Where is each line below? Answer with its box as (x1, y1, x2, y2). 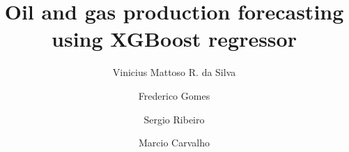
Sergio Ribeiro (144, 112, 205, 126)
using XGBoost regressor (52, 24, 297, 53)
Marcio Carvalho (139, 135, 210, 150)
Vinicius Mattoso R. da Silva (112, 65, 236, 79)
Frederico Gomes (138, 88, 210, 102)
